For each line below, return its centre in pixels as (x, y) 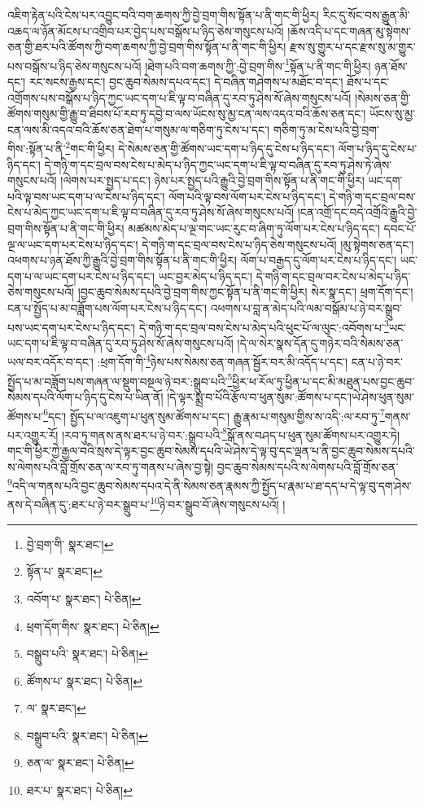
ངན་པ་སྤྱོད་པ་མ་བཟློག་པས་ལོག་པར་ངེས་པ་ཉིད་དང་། (107, 308)
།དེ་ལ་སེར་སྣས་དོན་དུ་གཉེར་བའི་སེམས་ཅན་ (320, 342)
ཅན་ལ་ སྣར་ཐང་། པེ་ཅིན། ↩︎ (80, 763)
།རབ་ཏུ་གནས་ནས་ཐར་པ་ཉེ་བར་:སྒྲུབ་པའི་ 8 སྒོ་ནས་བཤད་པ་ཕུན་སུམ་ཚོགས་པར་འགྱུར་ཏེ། (231, 433)
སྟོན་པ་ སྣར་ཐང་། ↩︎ (64, 571)
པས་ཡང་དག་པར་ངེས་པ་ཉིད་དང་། (72, 327)
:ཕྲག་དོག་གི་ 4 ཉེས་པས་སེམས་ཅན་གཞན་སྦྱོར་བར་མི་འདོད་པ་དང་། (223, 361)
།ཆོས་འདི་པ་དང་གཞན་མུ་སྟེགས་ (349, 31)
